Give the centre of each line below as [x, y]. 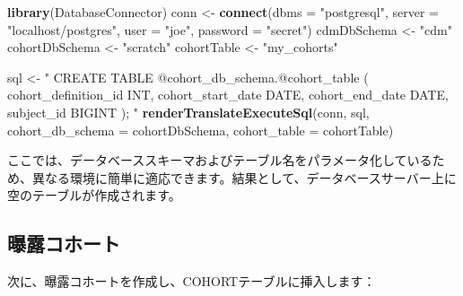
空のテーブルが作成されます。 [94, 195]
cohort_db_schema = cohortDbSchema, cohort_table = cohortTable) [201, 130]
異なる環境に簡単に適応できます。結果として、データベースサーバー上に [244, 177]
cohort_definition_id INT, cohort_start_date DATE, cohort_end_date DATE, [228, 95]
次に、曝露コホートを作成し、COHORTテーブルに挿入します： [192, 281]
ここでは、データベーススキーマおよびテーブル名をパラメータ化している [220, 160]
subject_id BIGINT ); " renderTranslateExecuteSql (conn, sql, [188, 112]
